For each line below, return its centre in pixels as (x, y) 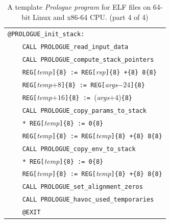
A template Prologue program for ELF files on (79, 7)
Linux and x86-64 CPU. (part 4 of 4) (91, 17)
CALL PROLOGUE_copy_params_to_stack (84, 110)
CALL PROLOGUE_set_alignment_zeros (82, 187)
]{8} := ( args (87, 97)
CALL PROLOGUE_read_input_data (75, 47)
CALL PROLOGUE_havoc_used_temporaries (88, 200)
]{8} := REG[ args (89, 84)
